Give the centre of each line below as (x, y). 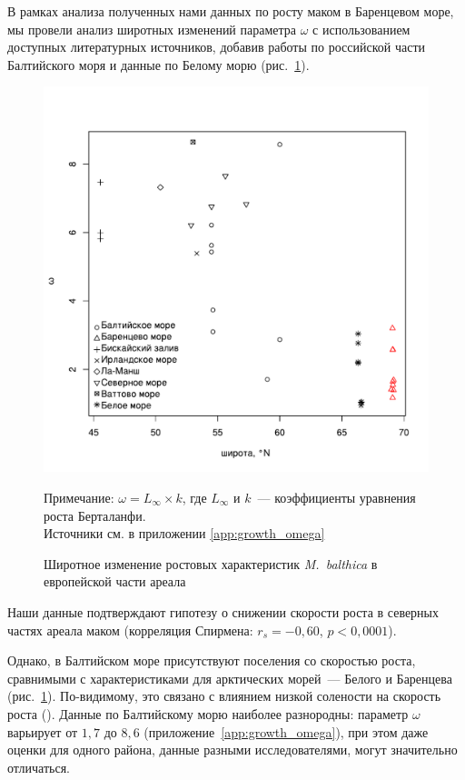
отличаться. (39, 767)
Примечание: (79, 497)
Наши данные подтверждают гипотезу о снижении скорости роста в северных (223, 611)
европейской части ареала (115, 581)
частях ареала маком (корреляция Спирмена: (130, 630)
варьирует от (43, 731)
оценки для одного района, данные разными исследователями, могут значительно (232, 750)
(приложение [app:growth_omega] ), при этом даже (286, 731)
